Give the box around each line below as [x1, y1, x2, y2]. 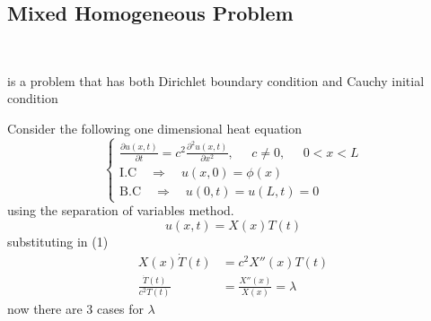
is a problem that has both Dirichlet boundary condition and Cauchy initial [7, 71, 425, 90]
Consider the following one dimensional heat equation [7, 118, 303, 137]
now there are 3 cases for [7, 299, 144, 318]
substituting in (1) [7, 232, 109, 250]
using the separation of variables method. [7, 201, 234, 220]
